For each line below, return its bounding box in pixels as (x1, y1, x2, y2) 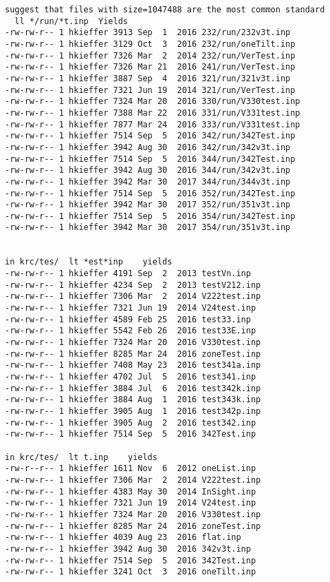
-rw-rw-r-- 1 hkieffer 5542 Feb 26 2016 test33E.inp (5, 326, 256, 336)
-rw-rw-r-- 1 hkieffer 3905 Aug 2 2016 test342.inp (5, 417, 256, 428)
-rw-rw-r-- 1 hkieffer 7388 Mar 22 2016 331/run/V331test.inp (5, 107, 300, 118)
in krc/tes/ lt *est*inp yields (5, 257, 173, 267)
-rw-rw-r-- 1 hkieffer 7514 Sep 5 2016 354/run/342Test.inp (5, 211, 296, 221)
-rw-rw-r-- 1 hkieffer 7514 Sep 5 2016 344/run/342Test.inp (5, 154, 296, 164)
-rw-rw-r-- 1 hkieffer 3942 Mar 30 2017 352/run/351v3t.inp (5, 200, 291, 210)
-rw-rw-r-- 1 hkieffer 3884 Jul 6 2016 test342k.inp (5, 383, 261, 393)
